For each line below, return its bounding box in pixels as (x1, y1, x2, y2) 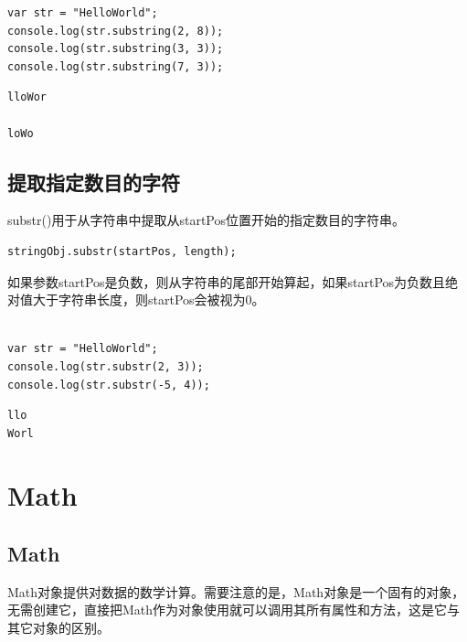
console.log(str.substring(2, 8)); (7, 24, 224, 37)
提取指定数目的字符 (7, 167, 180, 196)
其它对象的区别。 (7, 618, 110, 637)
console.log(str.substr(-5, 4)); (7, 378, 210, 391)
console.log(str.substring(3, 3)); (7, 42, 224, 56)
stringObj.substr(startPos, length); (7, 244, 237, 258)
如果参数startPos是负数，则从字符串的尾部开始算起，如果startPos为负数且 (7, 272, 446, 291)
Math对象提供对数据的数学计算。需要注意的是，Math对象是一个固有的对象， (7, 582, 465, 601)
